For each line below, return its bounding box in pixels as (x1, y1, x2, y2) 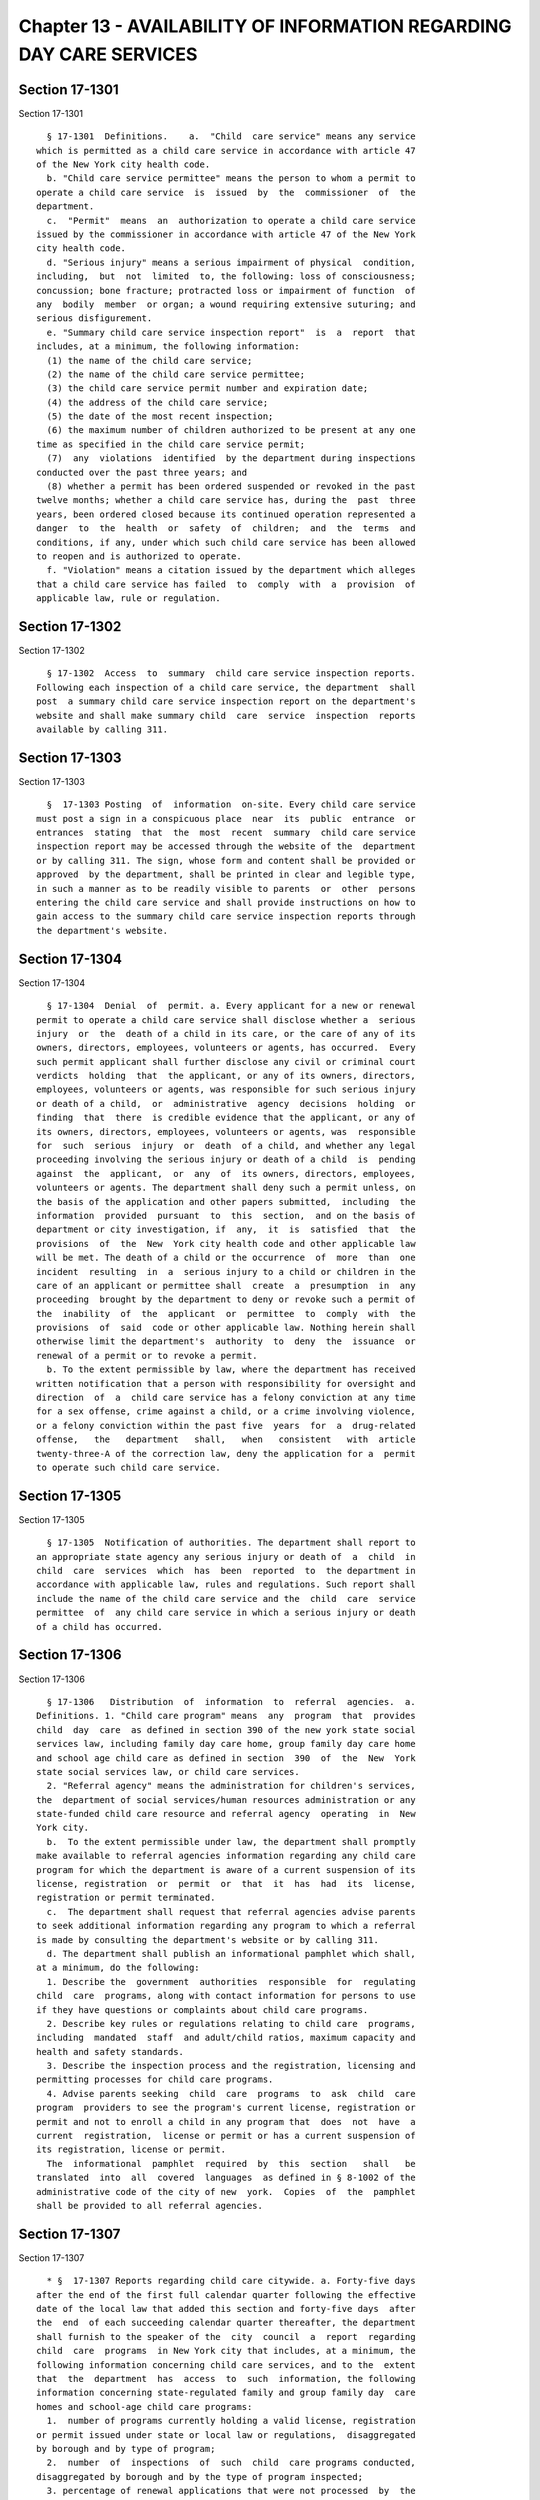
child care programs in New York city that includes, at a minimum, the (36, 2345, 416, 2357)
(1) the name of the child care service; (46, 355, 253, 366)
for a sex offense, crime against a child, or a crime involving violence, (36, 1406, 416, 1417)
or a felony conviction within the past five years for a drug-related (36, 1420, 416, 1431)
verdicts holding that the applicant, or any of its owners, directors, (36, 1070, 416, 1082)
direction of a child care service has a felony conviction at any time (36, 1392, 416, 1404)
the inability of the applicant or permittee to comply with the (36, 1308, 416, 1319)
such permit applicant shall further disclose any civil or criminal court (36, 1056, 416, 1067)
